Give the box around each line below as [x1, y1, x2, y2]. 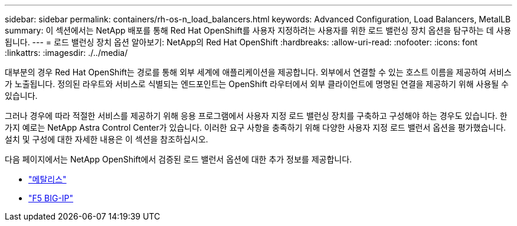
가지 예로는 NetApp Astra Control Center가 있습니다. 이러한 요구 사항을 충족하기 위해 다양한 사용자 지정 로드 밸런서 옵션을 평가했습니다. [5, 122, 506, 132]
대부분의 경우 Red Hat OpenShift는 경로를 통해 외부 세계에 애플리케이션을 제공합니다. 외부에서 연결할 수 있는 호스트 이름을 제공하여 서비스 [5, 67, 512, 77]
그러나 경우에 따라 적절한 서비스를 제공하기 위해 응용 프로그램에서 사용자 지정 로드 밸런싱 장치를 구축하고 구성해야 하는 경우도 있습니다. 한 [5, 111, 508, 121]
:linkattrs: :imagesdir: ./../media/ [5, 48, 128, 58]
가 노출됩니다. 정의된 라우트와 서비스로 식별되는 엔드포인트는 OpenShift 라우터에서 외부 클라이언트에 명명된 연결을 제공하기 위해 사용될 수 [5, 79, 509, 89]
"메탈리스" [28, 174, 67, 184]
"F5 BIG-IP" [28, 193, 74, 203]
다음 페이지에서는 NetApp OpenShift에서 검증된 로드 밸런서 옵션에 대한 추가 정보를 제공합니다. [5, 154, 352, 164]
